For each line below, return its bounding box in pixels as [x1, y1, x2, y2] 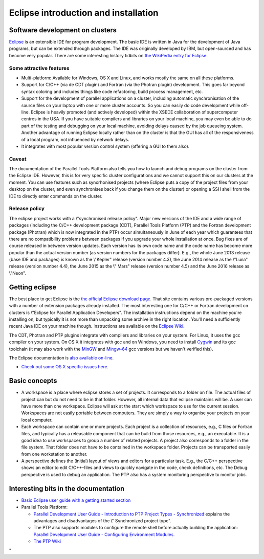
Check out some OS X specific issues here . [21, 364, 109, 370]
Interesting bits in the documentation [9, 484, 125, 492]
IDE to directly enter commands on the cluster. [9, 193, 103, 199]
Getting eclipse [9, 283, 57, 291]
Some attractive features [9, 65, 69, 71]
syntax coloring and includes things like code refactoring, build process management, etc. [21, 89, 203, 94]
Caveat [9, 156, 27, 162]
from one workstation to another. [21, 451, 88, 457]
